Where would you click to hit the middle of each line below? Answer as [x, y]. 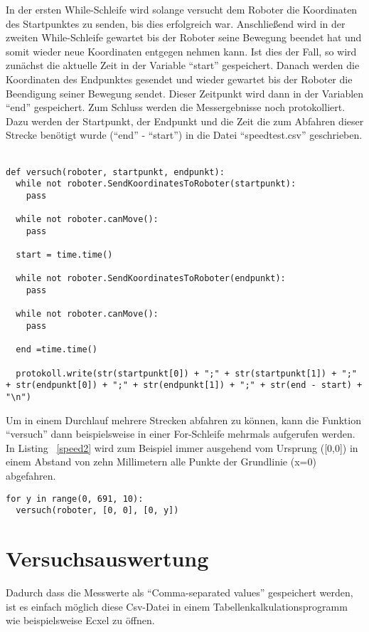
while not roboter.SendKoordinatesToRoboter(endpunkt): [151, 279]
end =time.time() [57, 350]
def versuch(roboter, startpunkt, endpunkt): [115, 172]
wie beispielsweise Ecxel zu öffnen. [80, 620]
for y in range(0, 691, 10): [75, 499]
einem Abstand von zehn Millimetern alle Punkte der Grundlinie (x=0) [161, 462]
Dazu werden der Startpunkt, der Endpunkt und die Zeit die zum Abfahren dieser [185, 121]
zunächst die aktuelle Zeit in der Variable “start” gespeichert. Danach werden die [183, 65]
